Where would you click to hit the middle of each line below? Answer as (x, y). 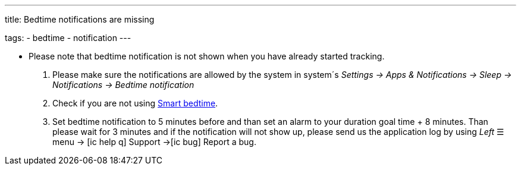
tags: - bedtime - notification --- (68, 38)
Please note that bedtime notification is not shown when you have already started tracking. (207, 56)
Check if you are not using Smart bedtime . (135, 103)
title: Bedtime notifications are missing (80, 19)
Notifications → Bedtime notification (123, 85)
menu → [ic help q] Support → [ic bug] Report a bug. (154, 142)
